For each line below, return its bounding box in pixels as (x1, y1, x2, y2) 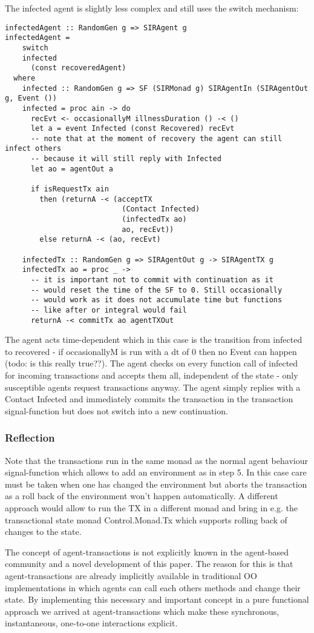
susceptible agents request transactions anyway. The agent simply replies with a (5, 380, 301, 393)
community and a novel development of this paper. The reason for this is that (5, 557, 293, 570)
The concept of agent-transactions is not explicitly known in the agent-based (5, 545, 289, 558)
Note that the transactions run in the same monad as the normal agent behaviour (5, 454, 308, 466)
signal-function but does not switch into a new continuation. (5, 404, 228, 417)
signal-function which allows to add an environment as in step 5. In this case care (5, 466, 307, 479)
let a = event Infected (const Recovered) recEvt (30, 124, 235, 133)
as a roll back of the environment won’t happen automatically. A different (5, 489, 278, 502)
